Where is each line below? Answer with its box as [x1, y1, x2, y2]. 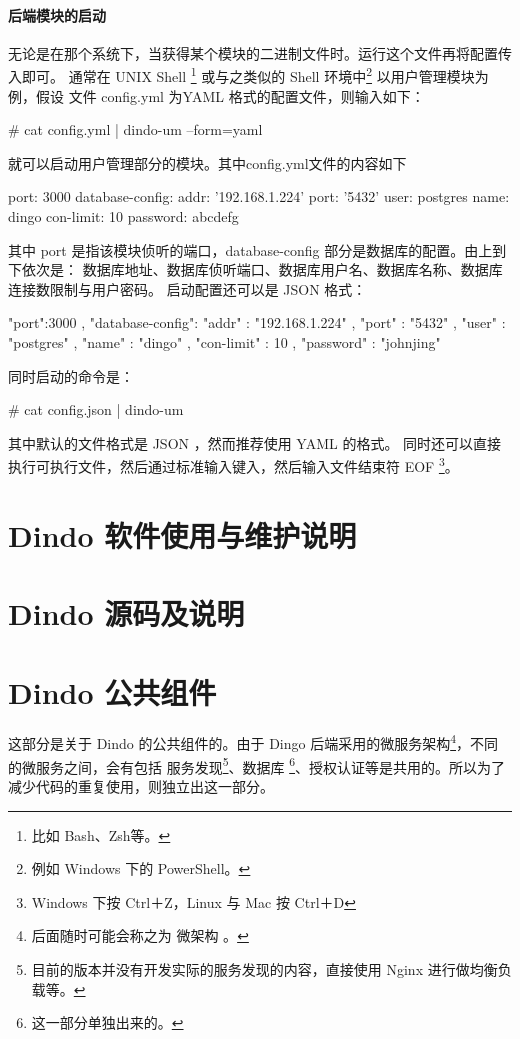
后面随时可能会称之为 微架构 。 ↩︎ [31, 925, 249, 946]
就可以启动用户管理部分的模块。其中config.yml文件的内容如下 [8, 152, 407, 173]
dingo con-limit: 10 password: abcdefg [8, 206, 239, 227]
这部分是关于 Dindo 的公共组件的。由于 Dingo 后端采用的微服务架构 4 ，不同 [8, 730, 499, 754]
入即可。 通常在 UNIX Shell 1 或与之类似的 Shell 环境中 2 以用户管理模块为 [8, 63, 489, 87]
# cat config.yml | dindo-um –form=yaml [8, 119, 263, 140]
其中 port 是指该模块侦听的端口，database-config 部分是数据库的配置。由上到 [8, 239, 507, 260]
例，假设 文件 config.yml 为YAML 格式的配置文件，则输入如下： [8, 85, 425, 106]
